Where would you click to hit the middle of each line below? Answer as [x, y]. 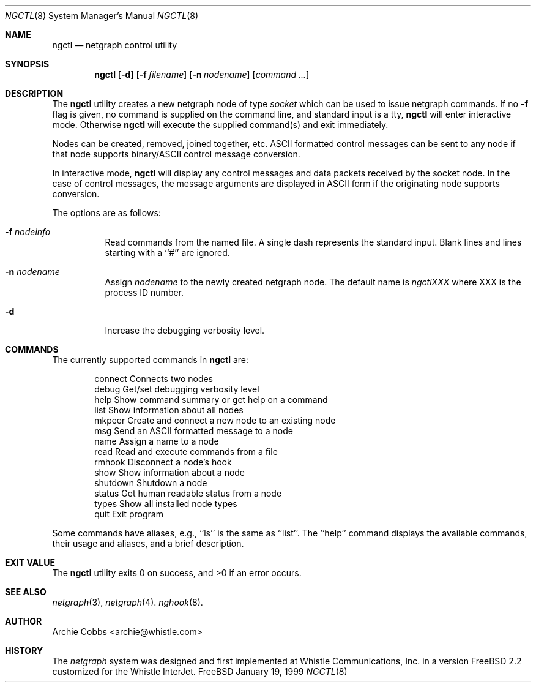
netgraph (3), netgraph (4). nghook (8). [128, 602]
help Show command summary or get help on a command [211, 400]
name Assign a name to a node [157, 441]
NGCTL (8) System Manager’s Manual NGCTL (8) [102, 16]
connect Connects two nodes [154, 379]
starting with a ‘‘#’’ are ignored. [167, 253]
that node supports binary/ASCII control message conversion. [176, 154]
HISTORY [24, 651]
